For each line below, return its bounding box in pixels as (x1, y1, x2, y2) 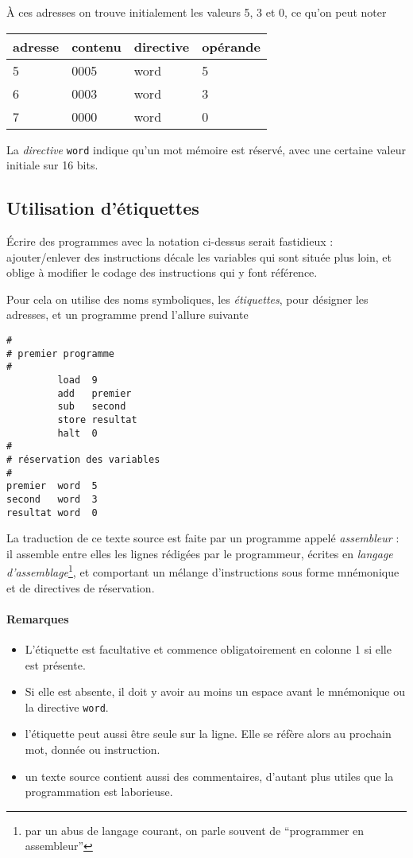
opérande (202, 37, 261, 56)
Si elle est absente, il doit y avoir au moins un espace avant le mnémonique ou (25, 683, 406, 700)
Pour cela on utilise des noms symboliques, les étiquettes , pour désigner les (6, 290, 369, 307)
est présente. (25, 656, 86, 673)
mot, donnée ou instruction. (25, 741, 160, 758)
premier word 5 (6, 480, 98, 492)
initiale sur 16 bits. (6, 157, 98, 173)
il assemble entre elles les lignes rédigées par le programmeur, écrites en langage (6, 545, 393, 561)
